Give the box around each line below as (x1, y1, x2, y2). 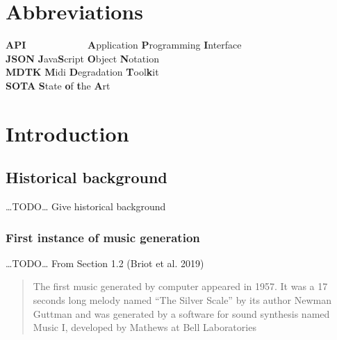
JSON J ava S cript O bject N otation (6, 51, 159, 65)
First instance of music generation (6, 228, 200, 246)
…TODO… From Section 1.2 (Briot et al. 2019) (6, 255, 204, 270)
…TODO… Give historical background (6, 199, 166, 214)
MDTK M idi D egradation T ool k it (6, 65, 159, 79)
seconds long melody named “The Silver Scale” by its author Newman (33, 293, 332, 307)
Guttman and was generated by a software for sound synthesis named (33, 306, 330, 321)
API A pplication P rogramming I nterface (6, 37, 242, 52)
